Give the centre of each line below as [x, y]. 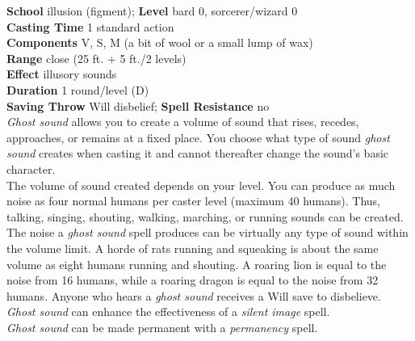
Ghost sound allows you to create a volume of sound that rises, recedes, [183, 122]
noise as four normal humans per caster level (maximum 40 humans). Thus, [193, 201]
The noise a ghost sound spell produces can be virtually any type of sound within [207, 232]
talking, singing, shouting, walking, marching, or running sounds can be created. [205, 216]
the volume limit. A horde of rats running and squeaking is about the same [193, 248]
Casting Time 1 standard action [90, 26]
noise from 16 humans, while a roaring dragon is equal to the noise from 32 [193, 280]
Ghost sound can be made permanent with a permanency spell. [162, 327]
